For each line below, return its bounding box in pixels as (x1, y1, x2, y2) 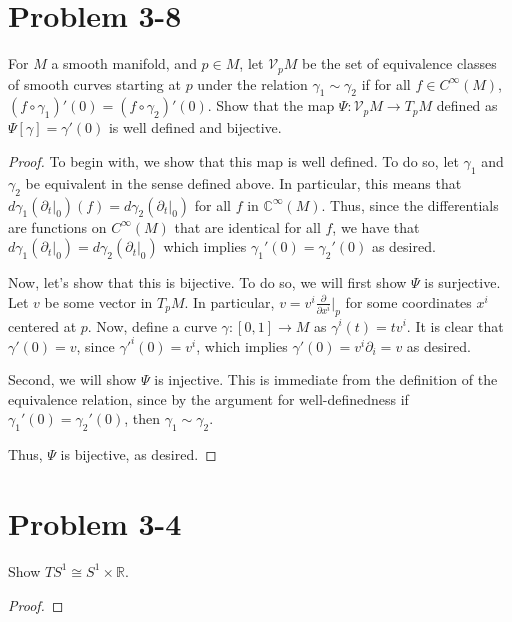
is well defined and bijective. (108, 117, 282, 138)
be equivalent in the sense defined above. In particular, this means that (25, 172, 462, 193)
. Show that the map (207, 95, 335, 116)
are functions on (8, 216, 107, 237)
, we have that (332, 216, 420, 237)
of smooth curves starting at (8, 73, 181, 94)
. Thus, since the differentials (321, 194, 499, 215)
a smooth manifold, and (51, 53, 197, 74)
